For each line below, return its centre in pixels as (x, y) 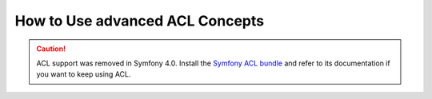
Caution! (51, 49)
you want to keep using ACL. (84, 74)
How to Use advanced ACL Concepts (139, 21)
